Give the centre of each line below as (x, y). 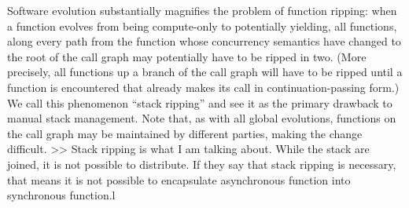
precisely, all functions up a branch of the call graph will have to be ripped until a (205, 72)
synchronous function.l (61, 195)
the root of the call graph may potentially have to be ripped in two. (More (187, 56)
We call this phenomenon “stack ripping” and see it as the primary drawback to (200, 102)
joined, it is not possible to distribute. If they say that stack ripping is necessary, (202, 164)
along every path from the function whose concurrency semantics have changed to (204, 41)
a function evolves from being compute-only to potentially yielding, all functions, (202, 26)
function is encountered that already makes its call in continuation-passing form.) (203, 87)
